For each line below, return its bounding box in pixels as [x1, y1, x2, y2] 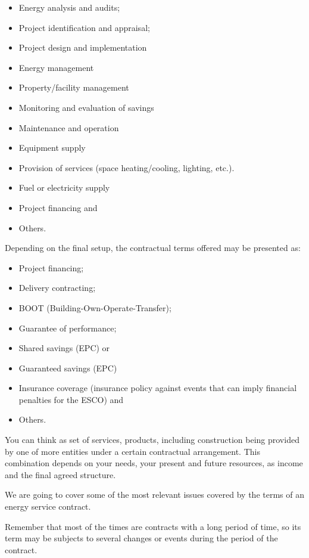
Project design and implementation [18, 41, 147, 54]
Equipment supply [18, 141, 86, 154]
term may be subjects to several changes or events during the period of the [5, 532, 278, 544]
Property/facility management [18, 81, 129, 94]
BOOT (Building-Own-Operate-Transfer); [18, 301, 171, 314]
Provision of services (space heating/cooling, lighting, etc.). [18, 161, 235, 173]
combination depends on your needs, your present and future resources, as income [5, 457, 303, 469]
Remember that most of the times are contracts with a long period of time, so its [5, 520, 301, 532]
